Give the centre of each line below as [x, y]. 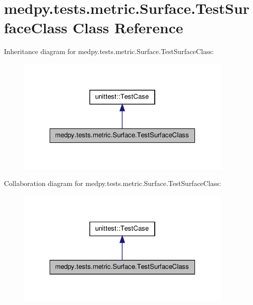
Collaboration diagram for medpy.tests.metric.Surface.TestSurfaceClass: [113, 183]
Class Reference [128, 28]
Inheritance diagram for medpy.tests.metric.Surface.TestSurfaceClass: [109, 51]
